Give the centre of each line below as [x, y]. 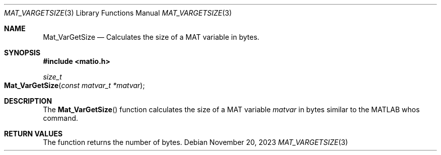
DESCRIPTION [28, 101]
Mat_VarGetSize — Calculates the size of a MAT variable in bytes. [151, 37]
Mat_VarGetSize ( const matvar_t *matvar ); [75, 85]
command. [61, 118]
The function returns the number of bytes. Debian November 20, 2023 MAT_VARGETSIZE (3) [196, 142]
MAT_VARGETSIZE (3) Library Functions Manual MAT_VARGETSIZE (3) [118, 13]
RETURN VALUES [33, 134]
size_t [52, 77]
